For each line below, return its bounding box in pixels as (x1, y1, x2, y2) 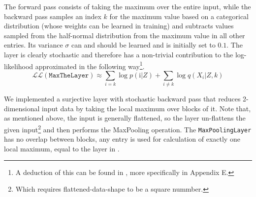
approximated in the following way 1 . (35, 59, 145, 71)
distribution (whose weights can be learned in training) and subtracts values (4, 21, 234, 31)
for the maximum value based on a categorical (109, 11, 249, 21)
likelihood (4, 61, 33, 71)
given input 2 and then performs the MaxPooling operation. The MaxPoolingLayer (4, 123, 252, 134)
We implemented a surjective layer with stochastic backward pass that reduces (4, 94, 241, 104)
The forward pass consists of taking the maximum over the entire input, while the (4, 1, 251, 11)
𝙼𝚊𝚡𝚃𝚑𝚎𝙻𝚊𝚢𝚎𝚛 (49, 72, 89, 79)
